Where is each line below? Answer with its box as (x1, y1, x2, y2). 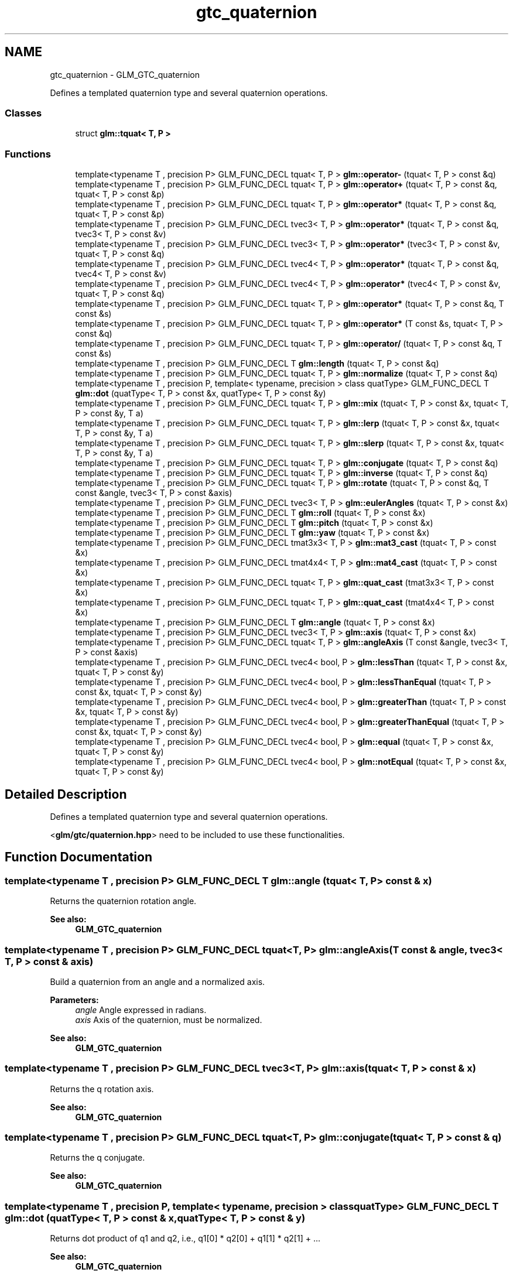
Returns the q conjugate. (50, 1152, 145, 1163)
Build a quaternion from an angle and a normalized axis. (50, 976, 265, 987)
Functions (5, 148, 51, 160)
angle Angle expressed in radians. (75, 1004, 207, 1015)
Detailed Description (5, 786, 127, 802)
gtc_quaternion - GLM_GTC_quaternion (50, 69, 200, 80)
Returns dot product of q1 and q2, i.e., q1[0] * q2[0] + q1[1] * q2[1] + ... (50, 1233, 321, 1244)
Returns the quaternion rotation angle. (50, 896, 197, 906)
